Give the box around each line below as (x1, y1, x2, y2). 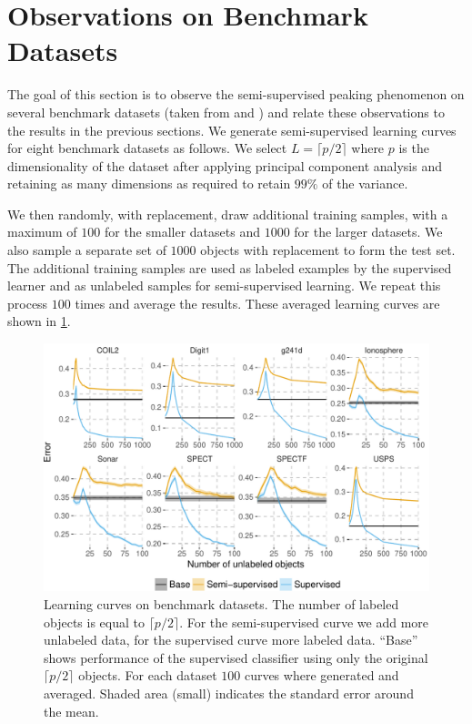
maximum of (7, 222, 77, 241)
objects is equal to (44, 612, 145, 631)
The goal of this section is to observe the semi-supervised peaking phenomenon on (7, 85, 465, 104)
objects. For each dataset (78, 666, 217, 685)
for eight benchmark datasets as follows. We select (7, 138, 287, 158)
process (7, 293, 48, 312)
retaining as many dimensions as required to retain (7, 174, 291, 193)
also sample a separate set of (7, 240, 166, 260)
